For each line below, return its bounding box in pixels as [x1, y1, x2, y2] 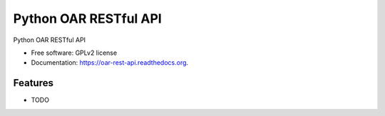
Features [13, 77, 53, 89]
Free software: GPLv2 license [31, 48, 118, 57]
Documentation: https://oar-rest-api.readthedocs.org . [31, 58, 189, 67]
